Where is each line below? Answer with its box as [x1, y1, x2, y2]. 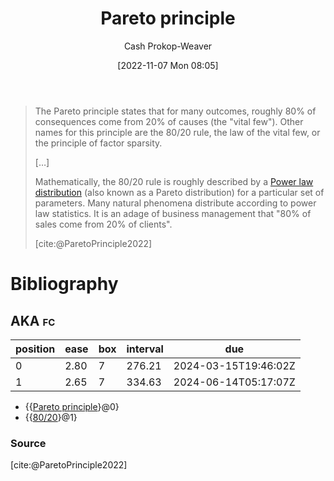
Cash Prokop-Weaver [123, 40, 213, 52]
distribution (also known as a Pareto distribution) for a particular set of [34, 186, 325, 198]
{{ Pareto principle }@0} [24, 400, 120, 412]
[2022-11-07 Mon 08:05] [117, 59, 219, 71]
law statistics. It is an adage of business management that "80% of [34, 207, 312, 219]
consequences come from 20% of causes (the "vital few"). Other [34, 115, 304, 127]
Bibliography [10, 273, 119, 296]
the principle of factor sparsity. [34, 137, 163, 149]
